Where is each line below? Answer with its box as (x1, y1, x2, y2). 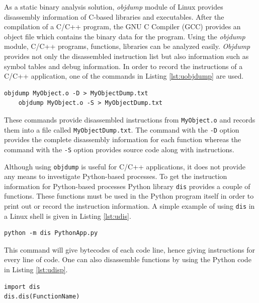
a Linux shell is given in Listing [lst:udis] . (4, 210, 131, 221)
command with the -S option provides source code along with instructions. (4, 144, 234, 154)
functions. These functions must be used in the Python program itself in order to (4, 191, 254, 201)
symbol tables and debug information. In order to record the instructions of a (4, 60, 243, 71)
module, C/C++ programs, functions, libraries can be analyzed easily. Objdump (4, 41, 250, 51)
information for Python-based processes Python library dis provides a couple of (4, 180, 250, 191)
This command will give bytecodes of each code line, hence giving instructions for (4, 244, 255, 255)
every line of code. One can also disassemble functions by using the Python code (4, 254, 251, 265)
